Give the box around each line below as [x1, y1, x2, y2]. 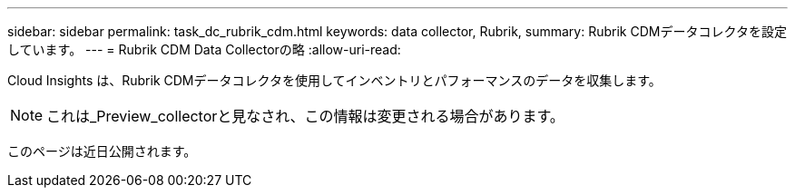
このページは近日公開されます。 [7, 143, 197, 159]
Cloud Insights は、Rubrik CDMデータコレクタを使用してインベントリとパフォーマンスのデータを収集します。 [7, 73, 662, 88]
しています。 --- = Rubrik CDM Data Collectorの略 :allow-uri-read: [7, 42, 401, 57]
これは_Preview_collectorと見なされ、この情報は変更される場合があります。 [46, 107, 564, 125]
